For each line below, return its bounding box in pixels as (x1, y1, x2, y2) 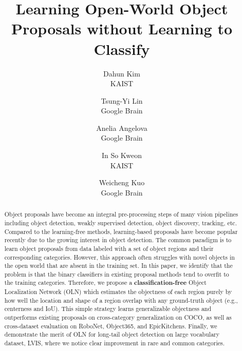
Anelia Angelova (96, 122, 147, 133)
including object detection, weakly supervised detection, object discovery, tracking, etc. (4, 218, 237, 227)
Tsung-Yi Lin (101, 95, 143, 106)
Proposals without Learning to (11, 18, 233, 39)
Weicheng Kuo (99, 177, 145, 188)
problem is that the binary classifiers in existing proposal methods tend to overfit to (4, 269, 229, 278)
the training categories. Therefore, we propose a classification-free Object (4, 278, 207, 287)
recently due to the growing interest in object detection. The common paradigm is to (4, 236, 232, 244)
